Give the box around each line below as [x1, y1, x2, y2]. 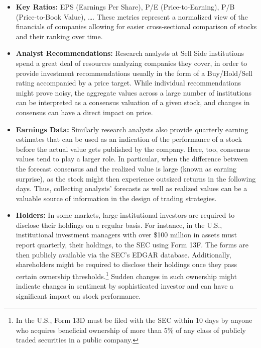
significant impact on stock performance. [16, 290, 141, 301]
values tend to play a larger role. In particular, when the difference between [16, 153, 248, 164]
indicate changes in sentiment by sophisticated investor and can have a [16, 281, 234, 291]
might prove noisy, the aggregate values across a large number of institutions [16, 87, 252, 98]
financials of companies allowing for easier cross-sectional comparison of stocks [16, 21, 257, 32]
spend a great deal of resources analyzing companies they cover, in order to [16, 57, 247, 68]
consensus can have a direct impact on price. [16, 107, 153, 117]
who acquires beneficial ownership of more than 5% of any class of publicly [16, 324, 246, 335]
